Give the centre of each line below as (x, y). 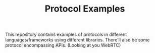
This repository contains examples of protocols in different (66, 35)
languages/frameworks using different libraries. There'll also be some (77, 40)
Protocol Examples (85, 9)
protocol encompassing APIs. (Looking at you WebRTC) (63, 45)
